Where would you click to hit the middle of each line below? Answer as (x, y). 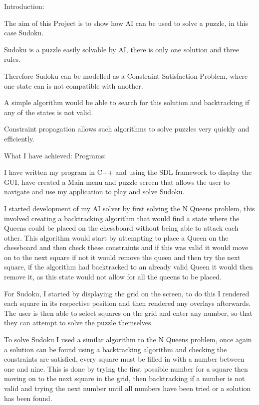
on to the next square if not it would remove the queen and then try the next (122, 257)
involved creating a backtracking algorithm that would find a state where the (122, 218)
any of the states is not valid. (49, 112)
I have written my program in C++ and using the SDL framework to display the (128, 172)
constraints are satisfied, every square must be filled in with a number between (124, 359)
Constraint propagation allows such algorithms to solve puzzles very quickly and (127, 129)
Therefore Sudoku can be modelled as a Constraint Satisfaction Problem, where (126, 75)
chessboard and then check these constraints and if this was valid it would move (126, 247)
